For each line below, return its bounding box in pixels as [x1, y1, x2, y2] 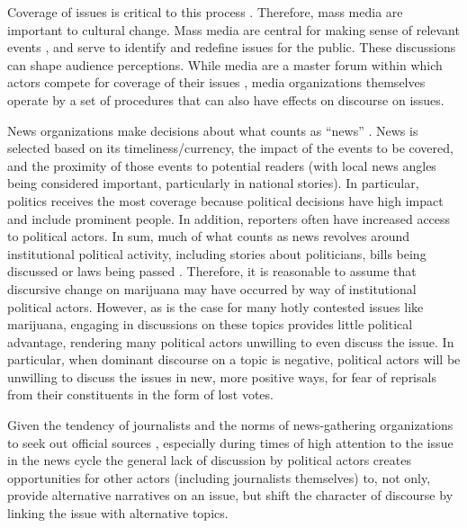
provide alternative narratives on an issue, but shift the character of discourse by [7, 486, 454, 505]
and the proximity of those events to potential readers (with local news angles [7, 156, 436, 175]
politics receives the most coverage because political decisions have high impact [7, 191, 444, 210]
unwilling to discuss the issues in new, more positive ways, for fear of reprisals [7, 367, 436, 386]
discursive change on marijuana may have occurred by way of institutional [7, 279, 417, 298]
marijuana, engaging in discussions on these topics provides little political [7, 315, 413, 334]
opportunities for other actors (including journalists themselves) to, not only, [7, 468, 431, 487]
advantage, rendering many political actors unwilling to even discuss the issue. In [7, 332, 454, 351]
